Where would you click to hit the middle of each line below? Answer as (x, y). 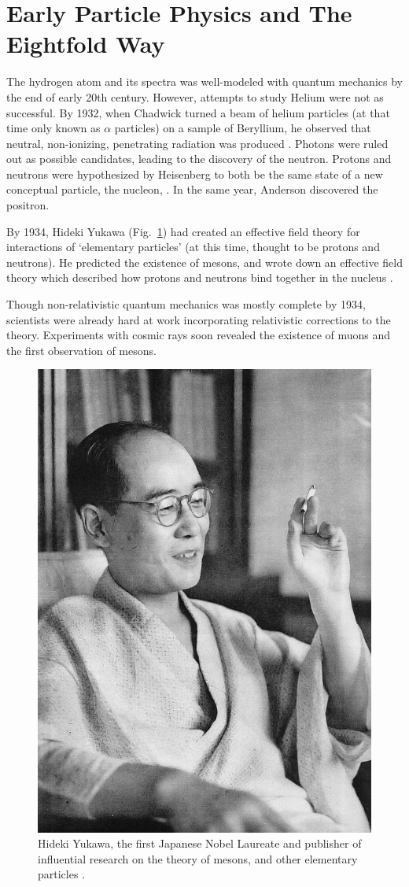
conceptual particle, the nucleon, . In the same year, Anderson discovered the (192, 189)
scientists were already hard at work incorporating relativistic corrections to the (199, 319)
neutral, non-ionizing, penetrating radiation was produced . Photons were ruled (197, 143)
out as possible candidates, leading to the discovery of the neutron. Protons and (199, 159)
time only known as (53, 128)
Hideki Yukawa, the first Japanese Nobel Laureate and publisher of (200, 843)
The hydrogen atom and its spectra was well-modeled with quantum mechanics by (204, 81)
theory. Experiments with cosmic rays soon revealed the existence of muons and (199, 335)
